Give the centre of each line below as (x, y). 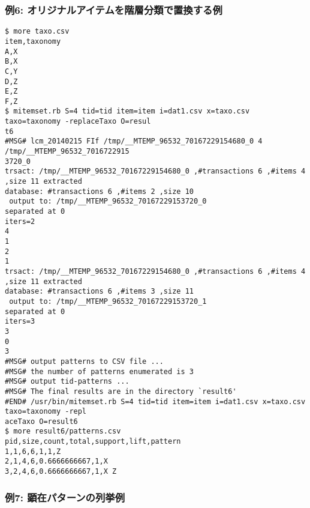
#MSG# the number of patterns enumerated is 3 (99, 371)
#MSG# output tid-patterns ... (67, 382)
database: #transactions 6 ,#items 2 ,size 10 (99, 191)
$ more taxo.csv (37, 32)
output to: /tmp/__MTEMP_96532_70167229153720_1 (108, 301)
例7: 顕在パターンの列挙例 (65, 497)
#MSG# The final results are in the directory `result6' (121, 391)
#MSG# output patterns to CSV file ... (84, 361)
